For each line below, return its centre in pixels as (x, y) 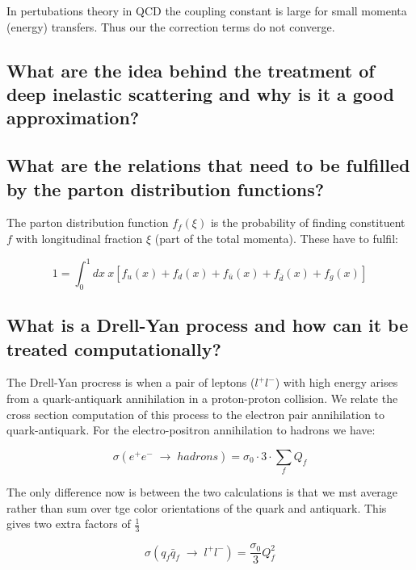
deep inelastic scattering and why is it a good (200, 93)
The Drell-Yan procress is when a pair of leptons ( (131, 382)
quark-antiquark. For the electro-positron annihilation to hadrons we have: (191, 430)
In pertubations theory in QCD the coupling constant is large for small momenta (207, 10)
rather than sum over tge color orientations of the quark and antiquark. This (197, 507)
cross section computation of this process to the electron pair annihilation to (196, 414)
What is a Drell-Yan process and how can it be (208, 325)
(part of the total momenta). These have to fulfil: (276, 238)
